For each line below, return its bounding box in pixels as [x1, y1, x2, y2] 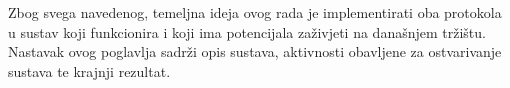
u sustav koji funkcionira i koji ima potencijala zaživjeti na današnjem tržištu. [8, 21, 486, 42]
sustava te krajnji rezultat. [8, 60, 171, 81]
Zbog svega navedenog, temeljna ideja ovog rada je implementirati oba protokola [8, 2, 502, 22]
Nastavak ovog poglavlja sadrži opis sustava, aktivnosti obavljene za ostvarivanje [8, 41, 502, 62]
